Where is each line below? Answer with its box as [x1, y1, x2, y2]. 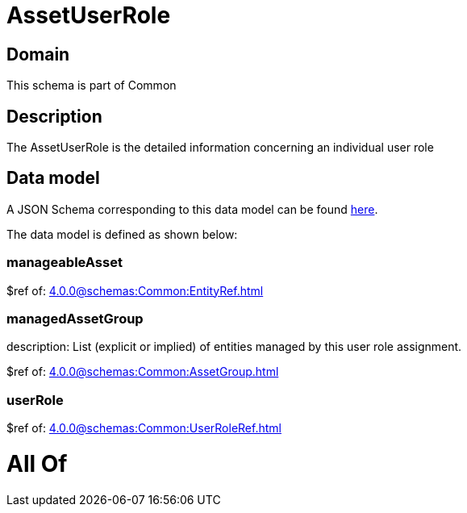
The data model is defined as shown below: [6, 227, 238, 241]
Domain [6, 44, 70, 65]
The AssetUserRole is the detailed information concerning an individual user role [6, 140, 434, 155]
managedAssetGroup [6, 310, 144, 327]
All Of [6, 449, 68, 478]
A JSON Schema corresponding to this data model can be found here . [6, 202, 378, 216]
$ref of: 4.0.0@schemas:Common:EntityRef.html [6, 283, 264, 298]
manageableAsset [6, 254, 123, 271]
